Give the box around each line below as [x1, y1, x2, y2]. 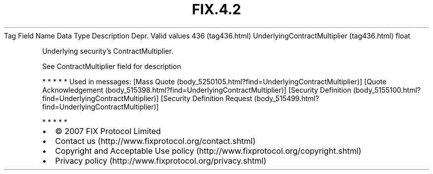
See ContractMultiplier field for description [42, 62, 181, 70]
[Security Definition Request [161, 94, 253, 103]
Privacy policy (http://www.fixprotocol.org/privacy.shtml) [55, 155, 266, 166]
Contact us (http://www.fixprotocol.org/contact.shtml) [55, 136, 256, 146]
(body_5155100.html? [353, 85, 421, 94]
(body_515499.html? [254, 94, 319, 103]
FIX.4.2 [192, 1, 241, 18]
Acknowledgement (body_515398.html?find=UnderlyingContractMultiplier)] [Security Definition [42, 85, 351, 94]
